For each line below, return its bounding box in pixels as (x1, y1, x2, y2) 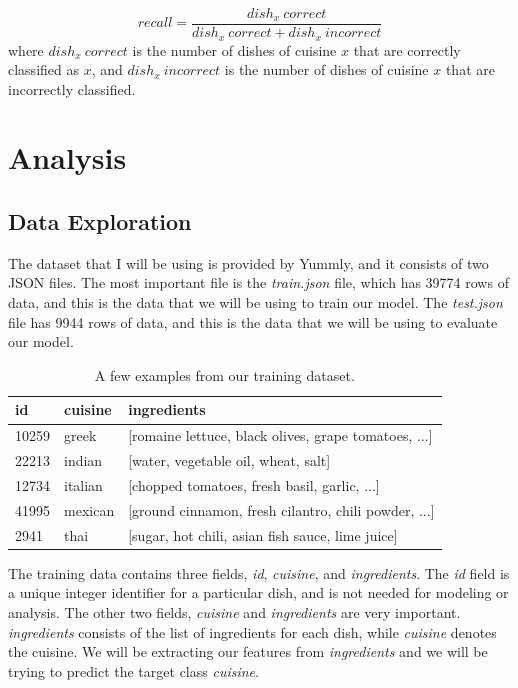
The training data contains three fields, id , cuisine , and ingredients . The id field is (8, 562, 510, 583)
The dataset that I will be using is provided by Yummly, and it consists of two (8, 252, 489, 273)
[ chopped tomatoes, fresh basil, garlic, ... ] (128, 474, 380, 495)
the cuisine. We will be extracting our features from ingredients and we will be (8, 641, 488, 662)
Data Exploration (8, 206, 192, 237)
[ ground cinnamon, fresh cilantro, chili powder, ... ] (128, 499, 435, 520)
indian (64, 450, 103, 471)
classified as (8, 59, 79, 80)
